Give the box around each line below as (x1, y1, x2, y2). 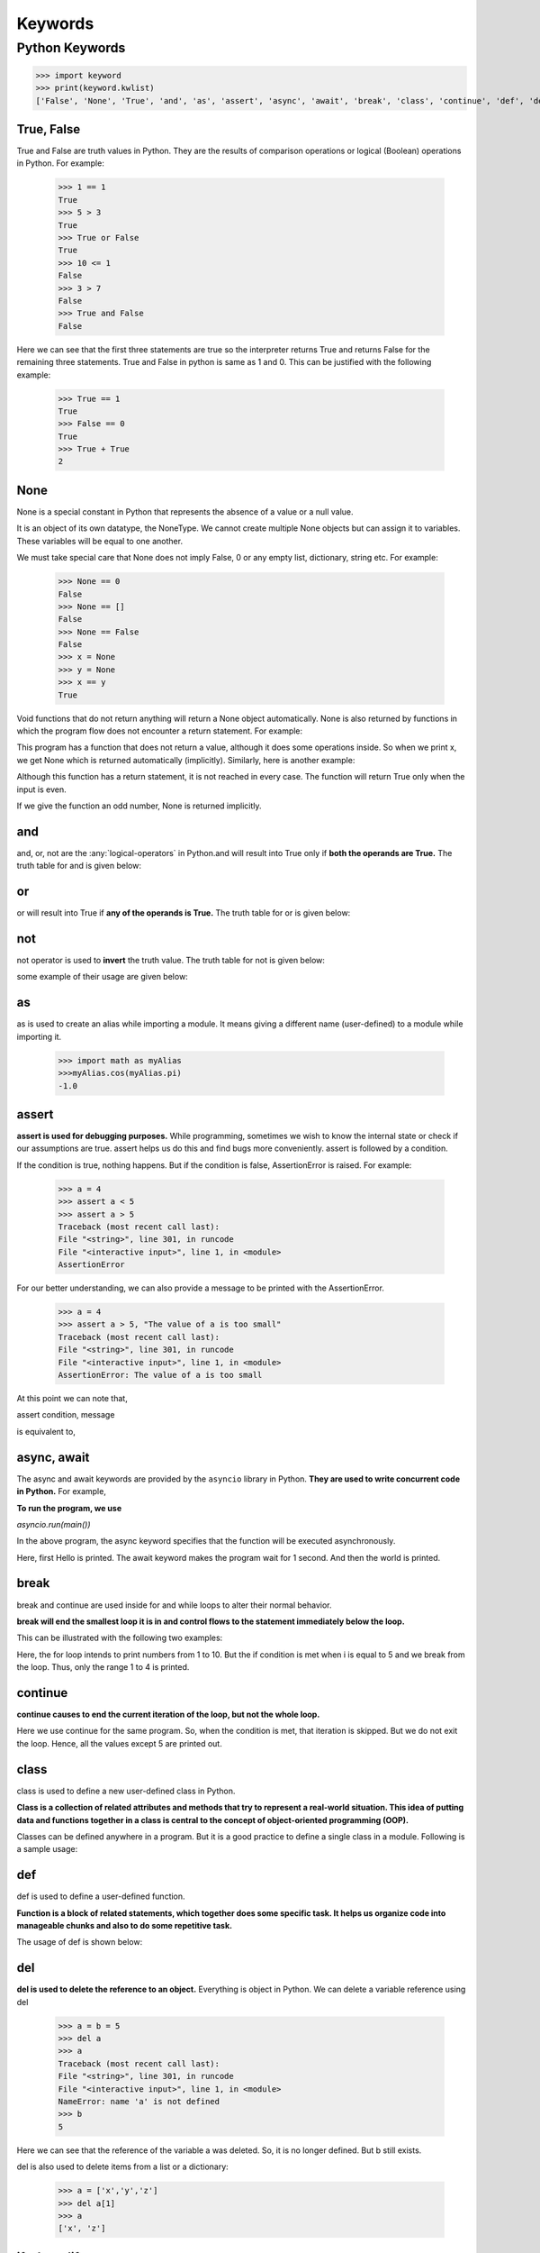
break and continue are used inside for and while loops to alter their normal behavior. (16, 1600, 332, 1610)
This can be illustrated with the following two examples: (16, 1632, 223, 1644)
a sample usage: (16, 1844, 78, 1855)
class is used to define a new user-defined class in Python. (16, 1785, 236, 1796)
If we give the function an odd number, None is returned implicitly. (16, 800, 262, 811)
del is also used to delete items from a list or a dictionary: (16, 2161, 229, 2172)
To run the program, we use (16, 1502, 121, 1513)
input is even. (16, 784, 67, 795)
